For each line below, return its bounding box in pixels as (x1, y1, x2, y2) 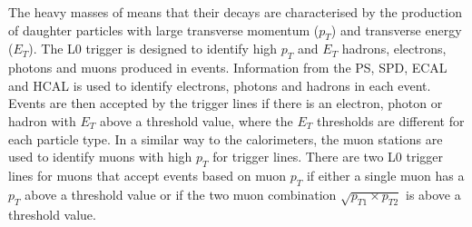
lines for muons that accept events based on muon (8, 165, 286, 184)
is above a (405, 184, 461, 203)
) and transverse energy (330, 20, 462, 39)
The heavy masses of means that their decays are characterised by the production (8, 3, 462, 21)
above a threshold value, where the (99, 111, 293, 130)
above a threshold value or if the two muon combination (25, 184, 337, 203)
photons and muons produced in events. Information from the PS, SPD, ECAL (8, 58, 447, 77)
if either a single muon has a (306, 165, 465, 184)
